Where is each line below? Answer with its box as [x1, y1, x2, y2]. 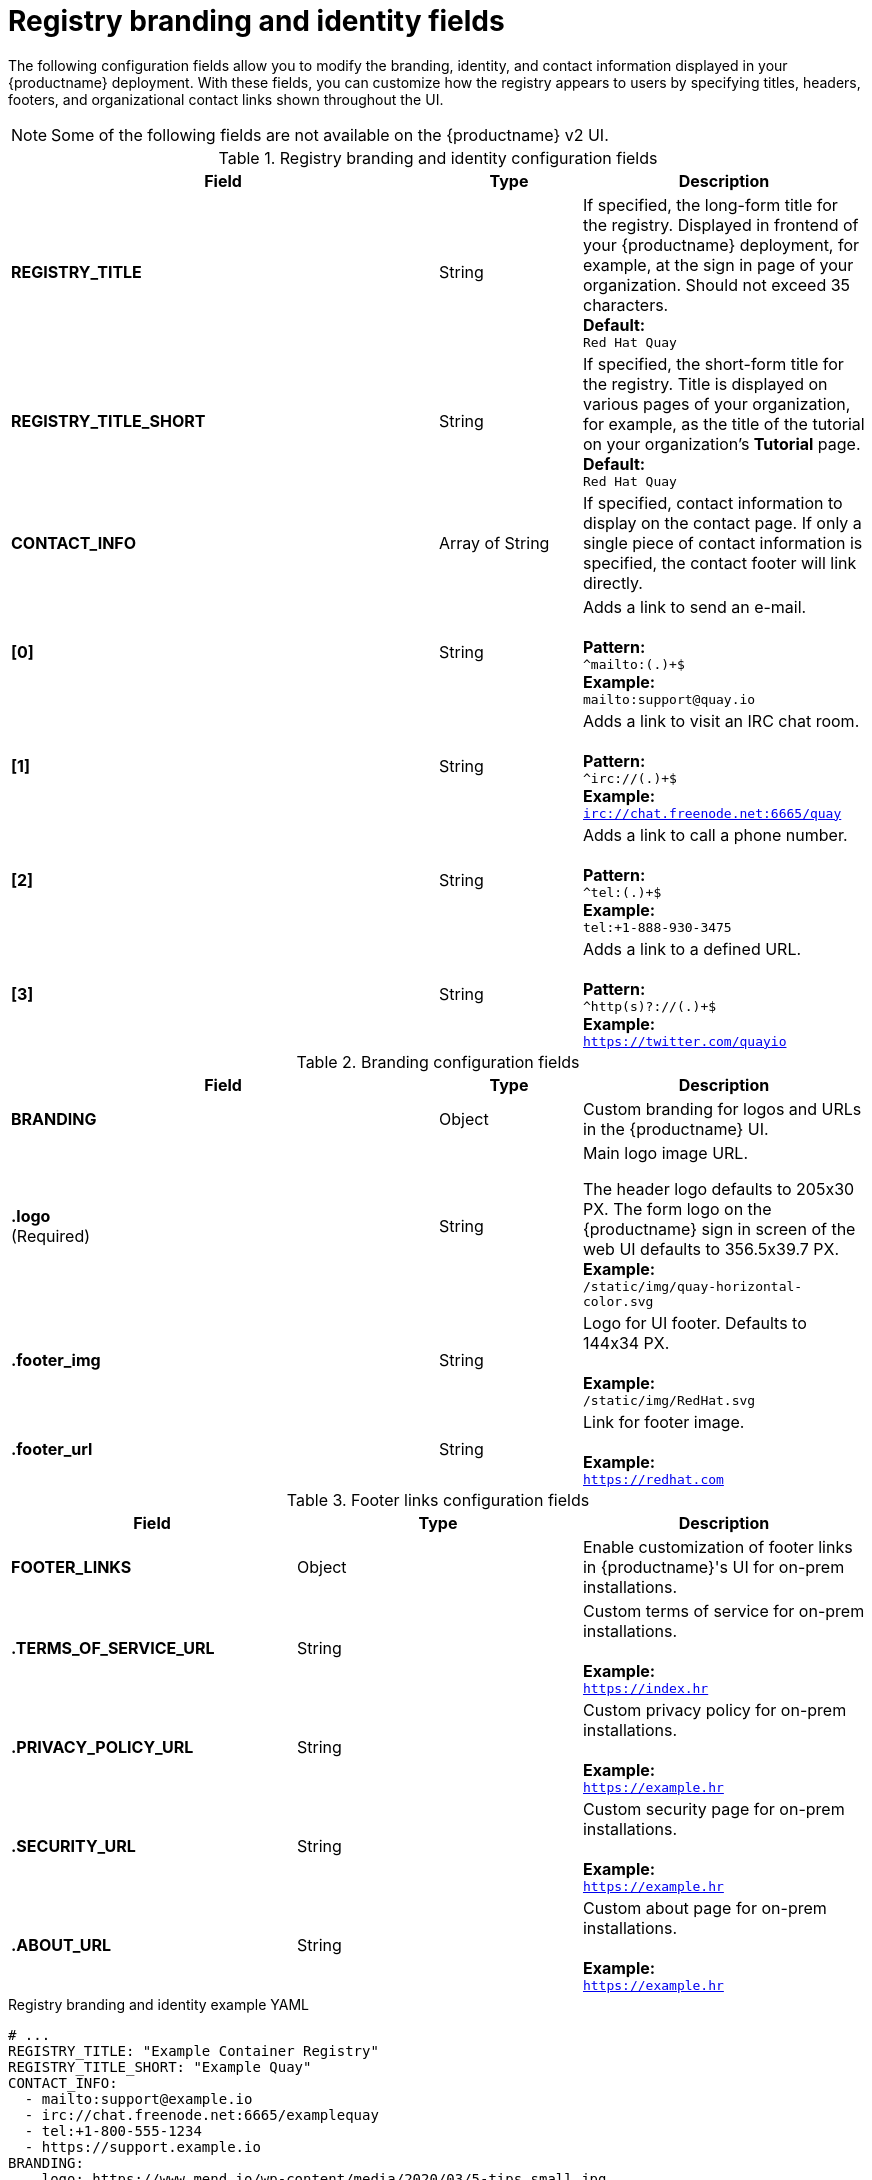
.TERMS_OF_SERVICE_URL [11, 1638, 215, 1659]
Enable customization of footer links [582, 1536, 853, 1557]
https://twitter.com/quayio [582, 1033, 787, 1049]
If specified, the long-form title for [582, 194, 838, 215]
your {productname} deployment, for [582, 234, 860, 255]
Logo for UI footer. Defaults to [582, 1312, 807, 1333]
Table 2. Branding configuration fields [296, 1051, 580, 1072]
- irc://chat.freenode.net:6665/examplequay [24, 2106, 379, 2123]
